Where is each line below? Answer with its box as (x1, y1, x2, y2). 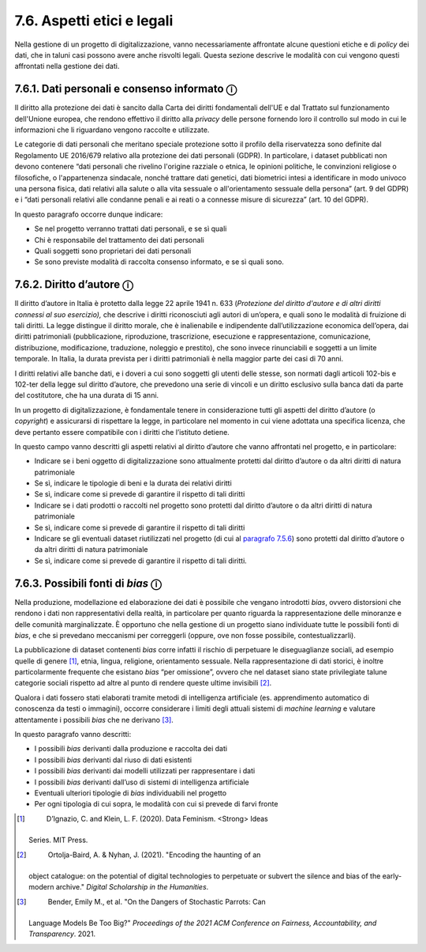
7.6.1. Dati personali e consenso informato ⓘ (14, 82, 237, 96)
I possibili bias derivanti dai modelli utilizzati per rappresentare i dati (34, 766, 256, 776)
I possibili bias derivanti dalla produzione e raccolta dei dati (34, 744, 228, 754)
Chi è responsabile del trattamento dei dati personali (34, 235, 204, 244)
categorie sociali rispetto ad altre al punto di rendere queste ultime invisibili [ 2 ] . (14, 678, 272, 688)
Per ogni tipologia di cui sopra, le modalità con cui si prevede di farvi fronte (34, 799, 278, 809)
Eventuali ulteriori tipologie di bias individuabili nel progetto (34, 788, 227, 798)
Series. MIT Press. (28, 835, 88, 845)
